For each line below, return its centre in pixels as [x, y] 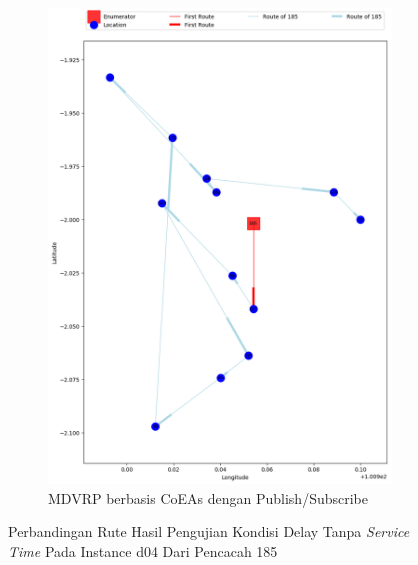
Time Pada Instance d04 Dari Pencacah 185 [143, 550]
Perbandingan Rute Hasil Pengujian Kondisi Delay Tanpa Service [209, 531]
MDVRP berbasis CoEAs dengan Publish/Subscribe [208, 497]
